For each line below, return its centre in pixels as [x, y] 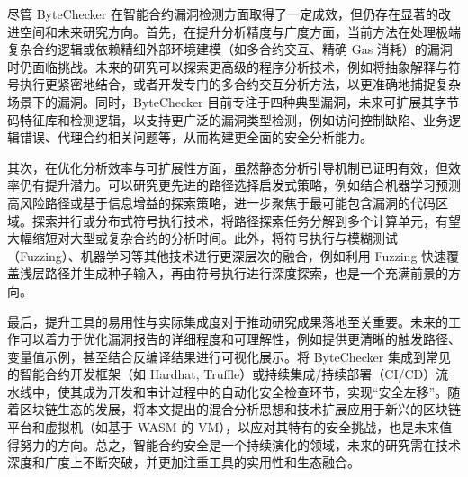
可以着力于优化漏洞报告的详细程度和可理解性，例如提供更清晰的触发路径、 [240, 339]
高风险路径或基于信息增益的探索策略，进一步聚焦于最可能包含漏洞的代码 [221, 202]
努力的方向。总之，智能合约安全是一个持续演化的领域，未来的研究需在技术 [240, 444]
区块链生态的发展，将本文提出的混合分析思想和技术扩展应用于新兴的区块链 [240, 409]
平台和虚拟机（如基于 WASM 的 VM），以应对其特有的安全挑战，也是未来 [224, 427]
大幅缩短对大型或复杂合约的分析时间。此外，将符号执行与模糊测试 [202, 238]
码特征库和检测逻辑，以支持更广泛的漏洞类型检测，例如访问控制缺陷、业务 [228, 119]
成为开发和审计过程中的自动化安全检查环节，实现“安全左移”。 [265, 391]
